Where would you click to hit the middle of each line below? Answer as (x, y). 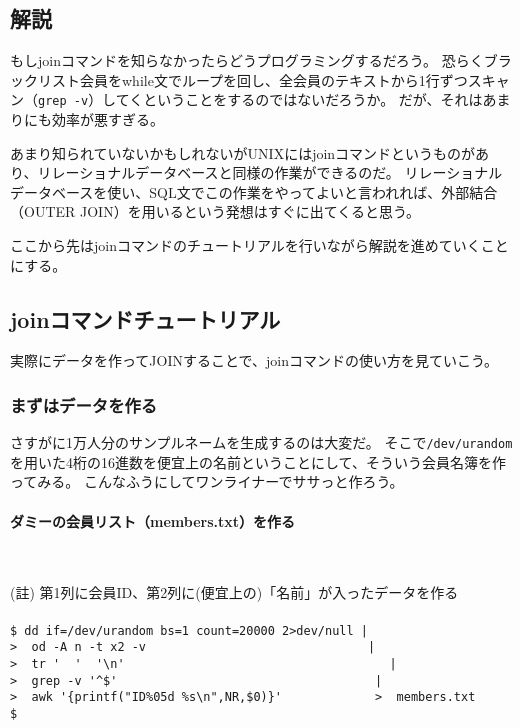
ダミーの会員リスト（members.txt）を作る (152, 520)
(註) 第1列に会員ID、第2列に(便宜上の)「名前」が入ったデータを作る (234, 592)
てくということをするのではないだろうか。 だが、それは (299, 99)
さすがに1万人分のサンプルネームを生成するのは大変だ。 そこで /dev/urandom (261, 442)
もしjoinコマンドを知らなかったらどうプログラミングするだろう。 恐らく (247, 60)
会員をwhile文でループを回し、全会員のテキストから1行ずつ (273, 79)
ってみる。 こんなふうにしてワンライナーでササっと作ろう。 (207, 481)
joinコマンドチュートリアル (145, 318)
